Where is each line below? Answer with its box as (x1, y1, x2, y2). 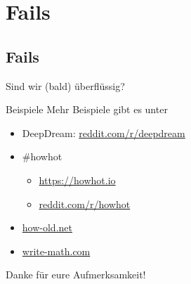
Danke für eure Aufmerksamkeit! (6, 267, 146, 282)
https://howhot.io (39, 172, 116, 187)
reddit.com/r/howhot (39, 196, 131, 211)
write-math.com (22, 243, 91, 258)
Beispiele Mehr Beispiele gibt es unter (6, 102, 168, 117)
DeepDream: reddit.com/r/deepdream (22, 125, 185, 140)
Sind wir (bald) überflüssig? (6, 78, 125, 93)
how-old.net (22, 220, 72, 235)
